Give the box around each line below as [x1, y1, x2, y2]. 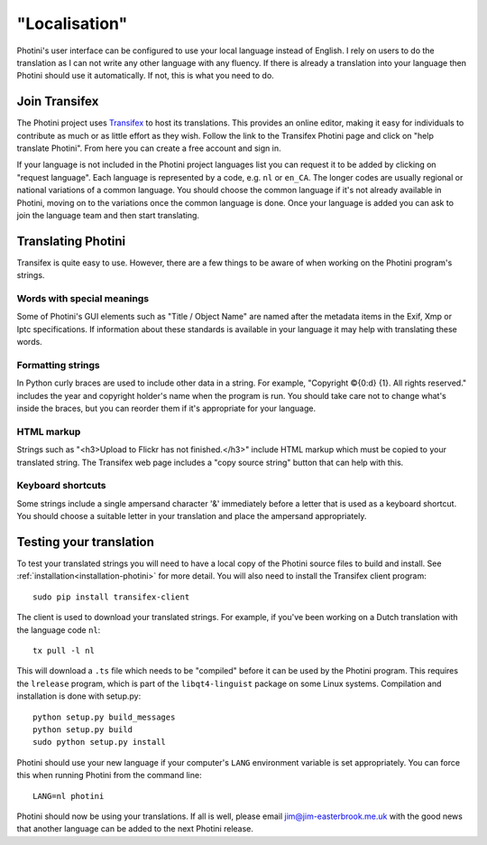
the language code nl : [16, 624, 101, 636]
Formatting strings [16, 358, 101, 371]
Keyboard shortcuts [16, 479, 106, 492]
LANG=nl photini [32, 791, 105, 801]
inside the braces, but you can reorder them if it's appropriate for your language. [16, 403, 316, 414]
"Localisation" [16, 14, 128, 33]
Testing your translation [16, 534, 155, 550]
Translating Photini [16, 233, 126, 248]
